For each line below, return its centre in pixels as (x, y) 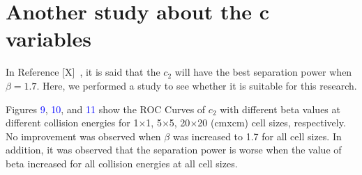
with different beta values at (280, 109)
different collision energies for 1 (72, 123)
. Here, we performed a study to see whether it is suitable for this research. (197, 85)
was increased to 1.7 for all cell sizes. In (257, 136)
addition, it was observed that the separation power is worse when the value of (174, 150)
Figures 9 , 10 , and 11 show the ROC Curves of (106, 109)
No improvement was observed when (83, 136)
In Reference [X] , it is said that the (83, 72)
